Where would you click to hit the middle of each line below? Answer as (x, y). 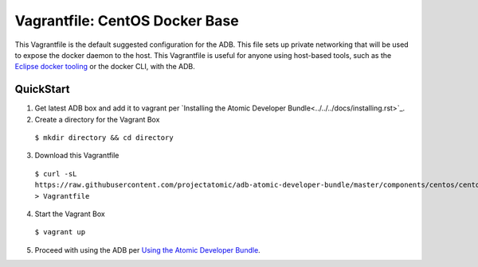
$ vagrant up (60, 232)
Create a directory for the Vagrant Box (97, 119)
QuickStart (43, 89)
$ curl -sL (56, 174)
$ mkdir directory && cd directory (104, 138)
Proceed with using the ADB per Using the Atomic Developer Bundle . (147, 250)
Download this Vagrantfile (77, 156)
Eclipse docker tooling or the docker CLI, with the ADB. (105, 67)
